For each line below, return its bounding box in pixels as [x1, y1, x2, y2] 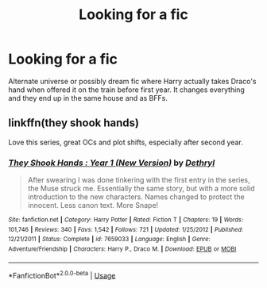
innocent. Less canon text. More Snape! [27, 201, 159, 210]
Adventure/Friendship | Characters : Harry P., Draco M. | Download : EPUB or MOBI [8, 245, 237, 253]
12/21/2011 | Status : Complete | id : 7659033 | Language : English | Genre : [8, 236, 211, 244]
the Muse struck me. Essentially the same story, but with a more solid [27, 184, 256, 194]
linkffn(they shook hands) [8, 117, 140, 130]
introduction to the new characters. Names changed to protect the [27, 192, 245, 202]
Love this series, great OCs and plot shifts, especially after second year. [8, 137, 244, 147]
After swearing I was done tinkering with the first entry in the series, [27, 175, 250, 185]
